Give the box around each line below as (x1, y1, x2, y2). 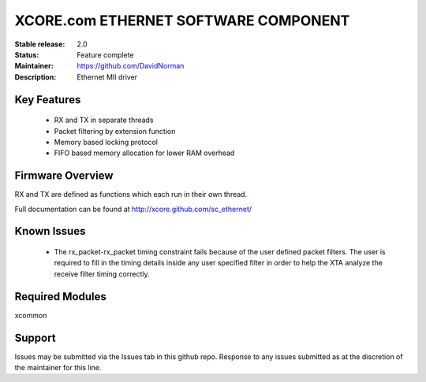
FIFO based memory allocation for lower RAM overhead (54, 148, 235, 158)
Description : (14, 72, 57, 82)
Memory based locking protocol (54, 137, 158, 146)
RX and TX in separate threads (54, 115, 154, 125)
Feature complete (77, 50, 134, 59)
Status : (14, 50, 39, 59)
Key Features (14, 93, 81, 106)
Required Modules (14, 290, 106, 303)
